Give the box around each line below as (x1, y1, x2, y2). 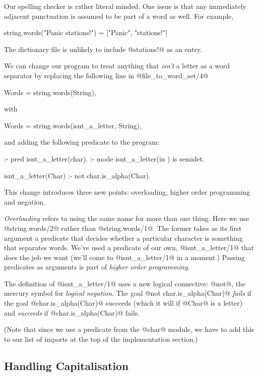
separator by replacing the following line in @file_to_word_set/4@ (4, 70, 208, 80)
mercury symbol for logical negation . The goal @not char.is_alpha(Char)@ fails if (4, 288, 252, 298)
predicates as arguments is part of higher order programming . (4, 262, 190, 272)
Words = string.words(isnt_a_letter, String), (4, 120, 142, 130)
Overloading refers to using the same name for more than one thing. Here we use (4, 213, 249, 223)
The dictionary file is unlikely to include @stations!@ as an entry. (4, 44, 202, 54)
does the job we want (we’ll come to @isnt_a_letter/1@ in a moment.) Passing (4, 252, 245, 262)
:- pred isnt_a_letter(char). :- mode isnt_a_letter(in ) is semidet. (4, 153, 205, 163)
